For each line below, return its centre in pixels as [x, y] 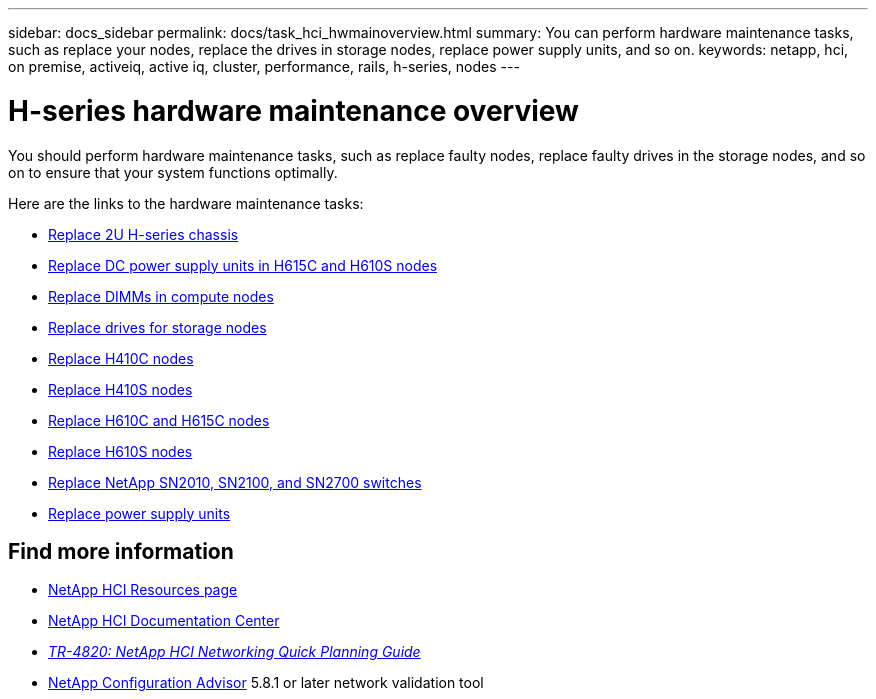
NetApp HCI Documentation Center [164, 621]
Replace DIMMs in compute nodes [161, 296]
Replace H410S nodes [120, 389]
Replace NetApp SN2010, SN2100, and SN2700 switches [235, 482]
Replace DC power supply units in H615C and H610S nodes [243, 265]
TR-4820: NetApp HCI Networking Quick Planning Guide [234, 652]
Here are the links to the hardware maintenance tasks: [186, 203]
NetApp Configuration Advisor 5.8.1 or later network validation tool [266, 683]
